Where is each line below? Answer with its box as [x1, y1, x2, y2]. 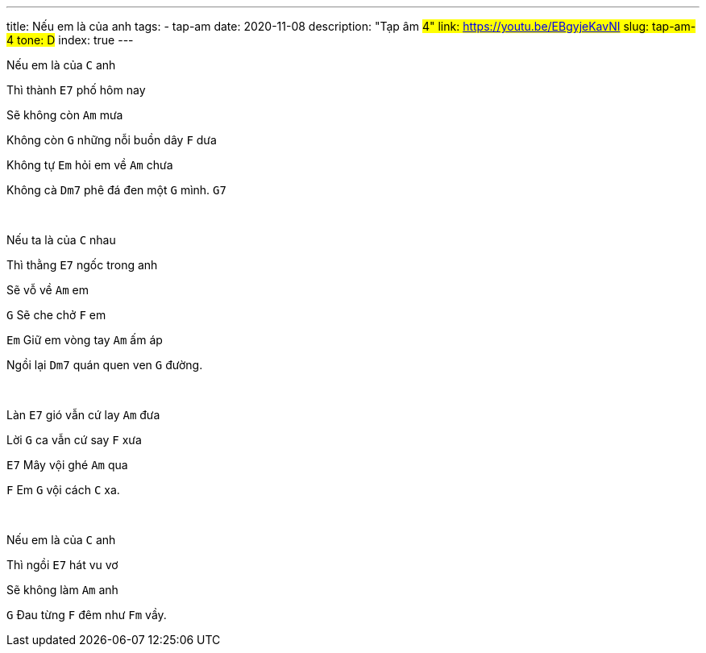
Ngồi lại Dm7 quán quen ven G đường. [6, 358, 203, 372]
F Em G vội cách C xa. [6, 483, 120, 497]
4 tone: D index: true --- [6, 33, 134, 47]
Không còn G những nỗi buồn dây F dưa [6, 133, 217, 147]
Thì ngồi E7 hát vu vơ [6, 558, 118, 572]
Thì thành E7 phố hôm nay [6, 83, 146, 97]
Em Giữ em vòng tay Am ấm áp [6, 333, 163, 347]
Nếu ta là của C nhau [6, 233, 116, 247]
